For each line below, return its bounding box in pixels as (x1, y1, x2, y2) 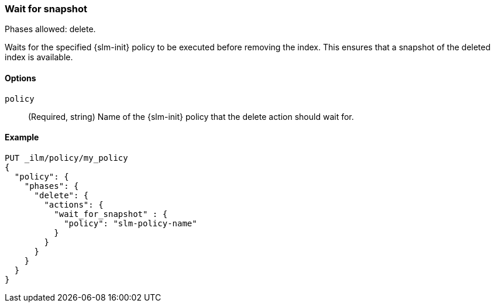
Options (5, 73, 36, 83)
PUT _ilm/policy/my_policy (5, 153, 128, 163)
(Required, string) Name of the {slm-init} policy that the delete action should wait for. (28, 111, 354, 122)
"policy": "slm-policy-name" (64, 218, 197, 228)
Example (5, 132, 39, 143)
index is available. (5, 52, 73, 63)
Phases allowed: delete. (5, 24, 96, 35)
